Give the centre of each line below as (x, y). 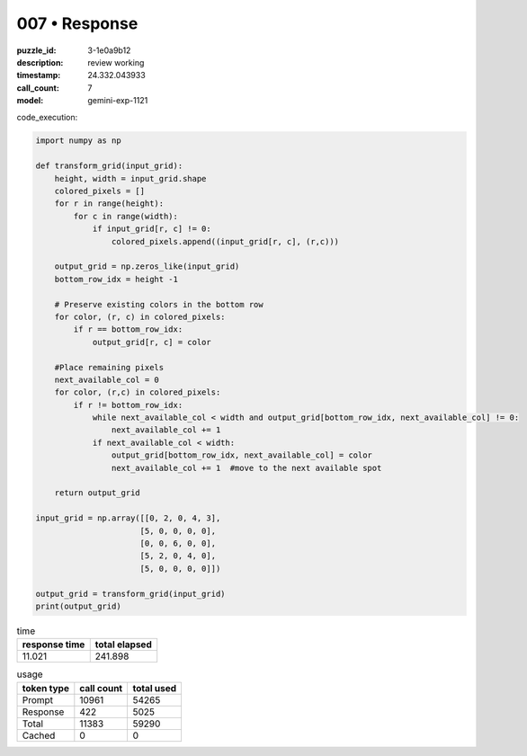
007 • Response (77, 23)
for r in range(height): (109, 204)
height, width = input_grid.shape (130, 178)
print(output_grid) (78, 606)
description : (40, 62)
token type (45, 688)
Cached (39, 735)
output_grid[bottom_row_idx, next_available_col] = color (242, 455)
